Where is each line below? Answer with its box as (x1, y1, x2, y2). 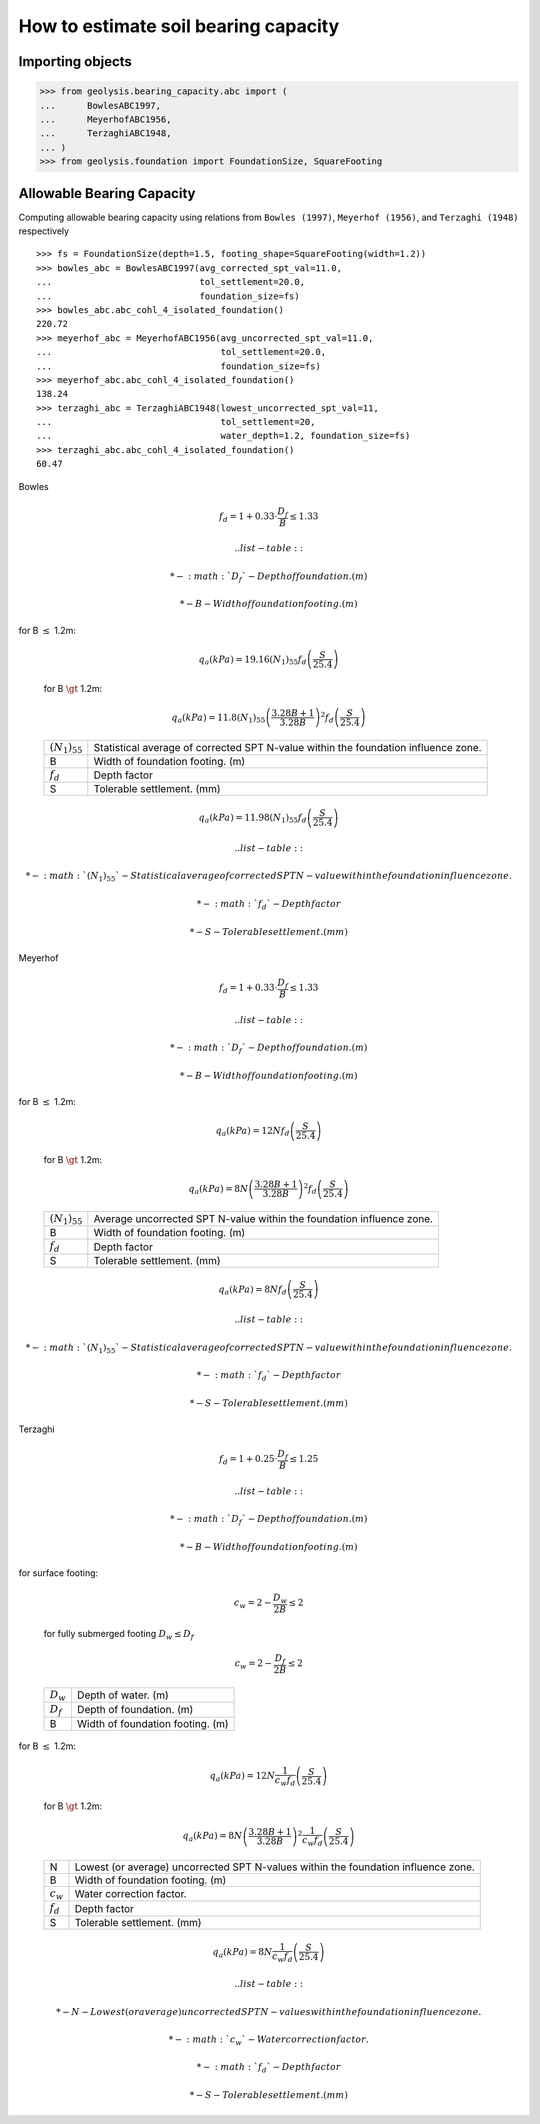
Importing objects (18, 53, 132, 70)
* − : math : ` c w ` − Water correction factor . (168, 2033, 370, 2047)
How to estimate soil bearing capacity (18, 15, 340, 37)
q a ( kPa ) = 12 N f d (215, 1125, 290, 1139)
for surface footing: (18, 1567, 99, 1579)
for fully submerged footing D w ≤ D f (43, 1628, 195, 1642)
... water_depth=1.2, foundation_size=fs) (36, 430, 411, 442)
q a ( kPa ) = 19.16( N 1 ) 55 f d (198, 653, 307, 667)
